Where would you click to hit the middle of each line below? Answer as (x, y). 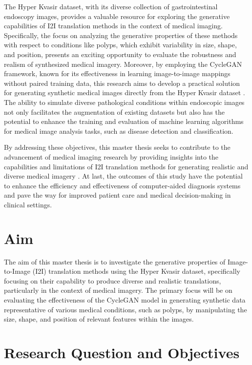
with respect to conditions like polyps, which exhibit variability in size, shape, (120, 45)
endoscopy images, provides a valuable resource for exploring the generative (117, 16)
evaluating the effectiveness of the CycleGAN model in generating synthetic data (125, 299)
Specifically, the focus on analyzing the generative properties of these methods (121, 35)
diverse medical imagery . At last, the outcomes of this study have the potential (123, 176)
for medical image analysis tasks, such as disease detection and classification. (119, 131)
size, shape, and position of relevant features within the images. (99, 319)
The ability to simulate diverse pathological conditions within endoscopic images (124, 102)
